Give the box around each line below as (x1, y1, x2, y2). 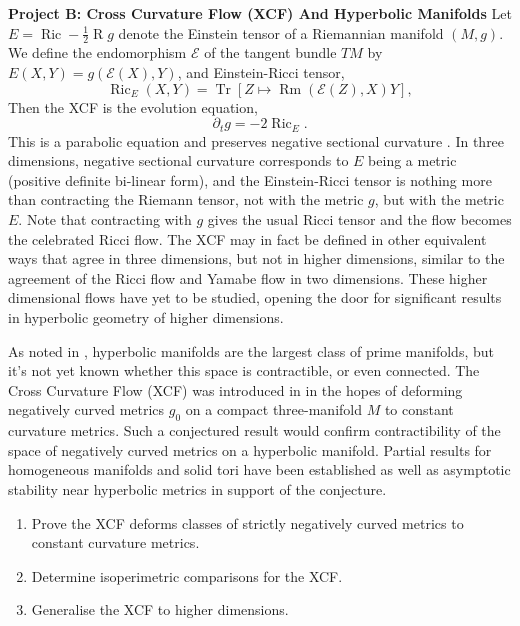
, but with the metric (374, 189, 504, 210)
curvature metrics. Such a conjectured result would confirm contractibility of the (8, 420, 501, 441)
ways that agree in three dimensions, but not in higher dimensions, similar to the (8, 248, 505, 269)
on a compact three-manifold (185, 399, 362, 420)
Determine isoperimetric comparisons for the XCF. (31, 565, 343, 586)
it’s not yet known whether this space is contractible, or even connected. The (8, 360, 480, 381)
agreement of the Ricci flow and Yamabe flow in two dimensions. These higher (8, 267, 488, 288)
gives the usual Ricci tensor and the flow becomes (207, 209, 512, 230)
